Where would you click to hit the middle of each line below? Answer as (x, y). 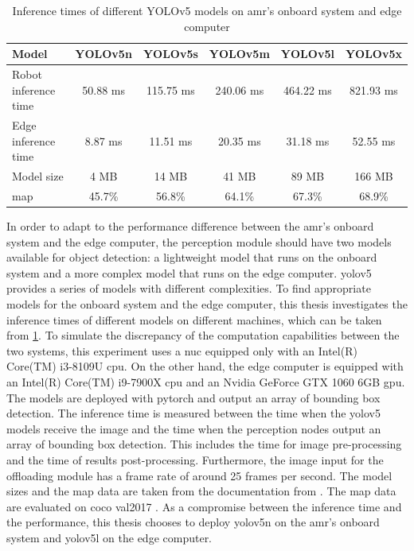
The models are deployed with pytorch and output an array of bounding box (193, 397)
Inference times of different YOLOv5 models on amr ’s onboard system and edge (207, 10)
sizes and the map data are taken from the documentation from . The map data (201, 491)
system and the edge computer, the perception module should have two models (199, 241)
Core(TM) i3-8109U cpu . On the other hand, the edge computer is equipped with (205, 366)
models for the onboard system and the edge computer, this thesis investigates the (207, 304)
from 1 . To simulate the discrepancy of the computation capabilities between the (203, 335)
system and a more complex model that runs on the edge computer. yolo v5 (189, 272)
